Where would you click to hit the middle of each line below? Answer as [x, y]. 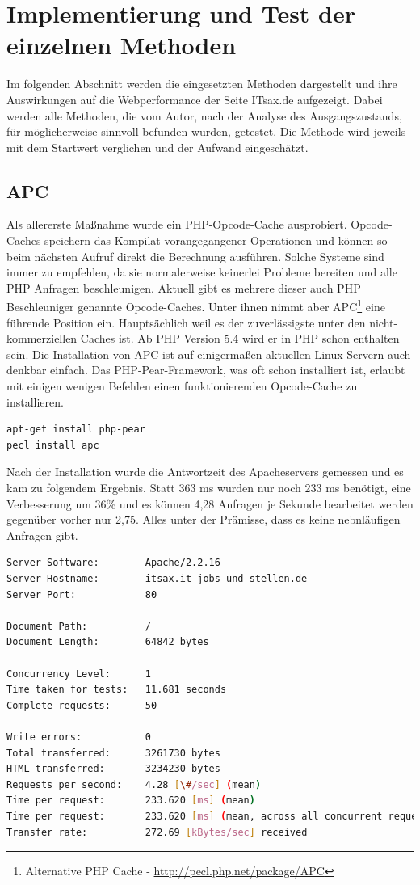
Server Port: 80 [82, 594]
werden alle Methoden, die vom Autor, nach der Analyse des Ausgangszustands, [204, 115]
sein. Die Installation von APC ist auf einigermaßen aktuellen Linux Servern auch [209, 354]
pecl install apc [53, 445]
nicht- [384, 322]
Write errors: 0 [79, 737]
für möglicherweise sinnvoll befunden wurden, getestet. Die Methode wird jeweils [206, 131]
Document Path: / [79, 626]
